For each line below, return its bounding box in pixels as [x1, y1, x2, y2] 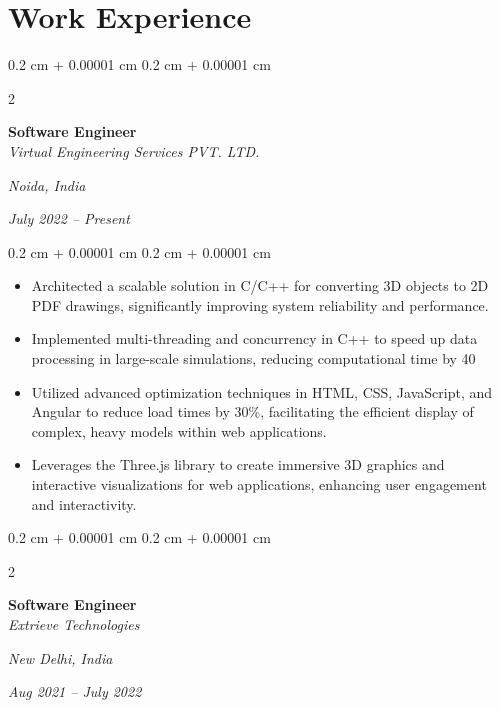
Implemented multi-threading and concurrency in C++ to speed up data [31, 328, 478, 349]
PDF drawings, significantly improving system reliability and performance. [31, 294, 489, 315]
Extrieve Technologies [8, 614, 140, 634]
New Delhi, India [8, 647, 113, 668]
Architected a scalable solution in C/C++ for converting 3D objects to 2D [31, 275, 489, 296]
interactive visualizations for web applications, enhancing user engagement [31, 474, 487, 495]
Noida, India [8, 174, 86, 195]
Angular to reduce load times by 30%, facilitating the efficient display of [31, 401, 474, 422]
